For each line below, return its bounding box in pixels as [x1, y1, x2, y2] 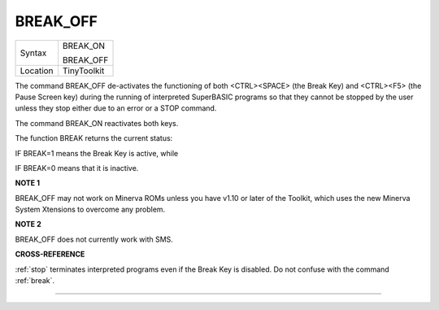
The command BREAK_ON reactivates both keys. [15, 118, 179, 128]
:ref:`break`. [15, 276, 54, 286]
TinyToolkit [62, 65, 105, 76]
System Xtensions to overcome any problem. [15, 204, 166, 215]
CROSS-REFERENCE [15, 249, 85, 260]
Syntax [20, 47, 47, 59]
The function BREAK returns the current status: [15, 133, 173, 143]
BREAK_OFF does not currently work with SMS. [15, 234, 174, 244]
